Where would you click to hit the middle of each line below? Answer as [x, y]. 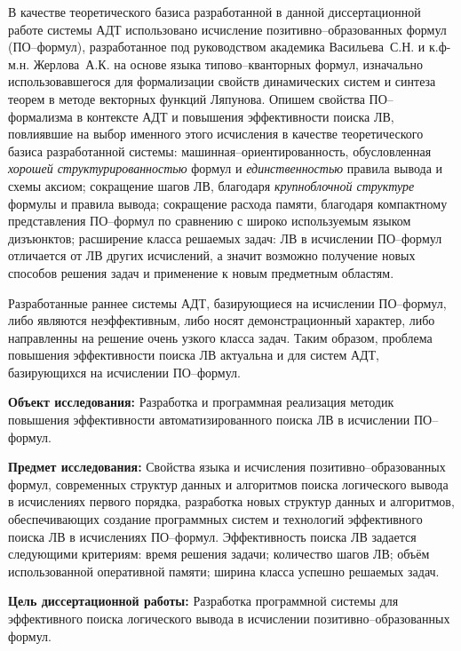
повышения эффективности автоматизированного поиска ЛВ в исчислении [209, 420]
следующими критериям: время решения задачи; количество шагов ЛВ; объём [219, 554]
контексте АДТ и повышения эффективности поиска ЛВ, [240, 116]
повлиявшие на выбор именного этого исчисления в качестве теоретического [216, 134]
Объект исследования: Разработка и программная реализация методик [201, 402]
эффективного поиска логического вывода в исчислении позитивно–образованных [229, 618]
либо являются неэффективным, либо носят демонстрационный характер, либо [222, 320]
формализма [40, 116]
